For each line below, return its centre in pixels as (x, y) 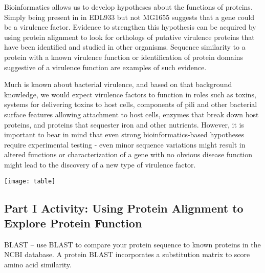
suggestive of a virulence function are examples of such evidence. (105, 67)
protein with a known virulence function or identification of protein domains (124, 57)
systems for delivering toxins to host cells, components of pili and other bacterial (131, 104)
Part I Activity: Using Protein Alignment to (124, 208)
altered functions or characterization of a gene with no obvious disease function (128, 154)
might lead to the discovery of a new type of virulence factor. (100, 164)
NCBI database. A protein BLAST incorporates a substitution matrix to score (127, 254)
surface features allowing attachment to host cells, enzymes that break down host (131, 114)
